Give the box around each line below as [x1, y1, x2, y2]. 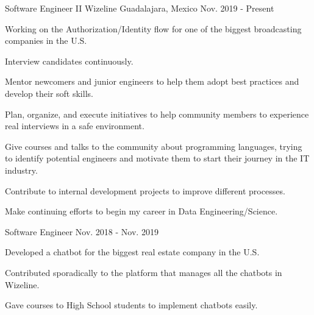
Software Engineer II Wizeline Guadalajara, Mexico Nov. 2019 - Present [5, 2, 274, 14]
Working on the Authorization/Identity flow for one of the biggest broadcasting [5, 22, 302, 35]
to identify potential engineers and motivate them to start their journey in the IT [5, 152, 310, 165]
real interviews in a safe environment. [5, 119, 145, 132]
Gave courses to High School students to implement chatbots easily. [5, 299, 258, 311]
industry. [5, 163, 38, 176]
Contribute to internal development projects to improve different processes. [5, 184, 285, 197]
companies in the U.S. [5, 34, 87, 47]
